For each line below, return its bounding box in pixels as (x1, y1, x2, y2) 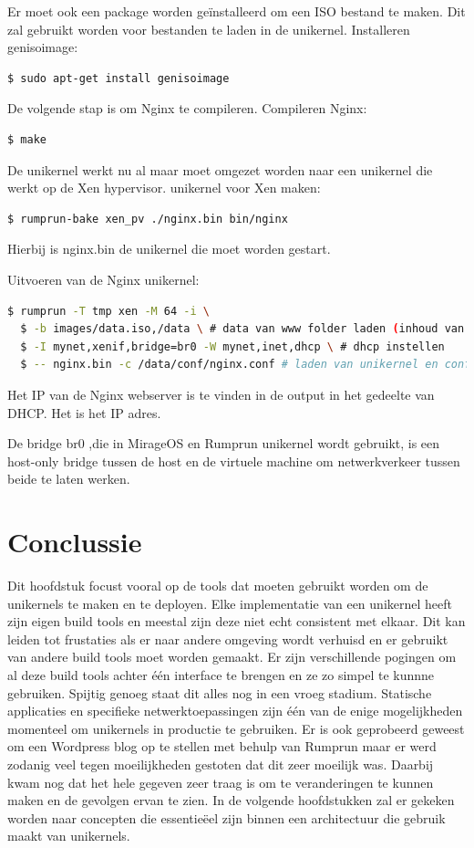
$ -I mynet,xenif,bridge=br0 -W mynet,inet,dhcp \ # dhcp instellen (20, 340, 445, 353)
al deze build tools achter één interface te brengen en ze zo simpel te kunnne (7, 665, 435, 684)
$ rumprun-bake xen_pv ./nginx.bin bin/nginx (7, 212, 288, 225)
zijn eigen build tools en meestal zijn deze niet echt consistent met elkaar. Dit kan (7, 612, 466, 631)
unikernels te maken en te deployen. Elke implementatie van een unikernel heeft (7, 593, 452, 612)
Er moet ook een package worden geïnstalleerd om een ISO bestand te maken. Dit (7, 2, 466, 20)
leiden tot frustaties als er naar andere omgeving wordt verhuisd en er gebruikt (7, 629, 448, 648)
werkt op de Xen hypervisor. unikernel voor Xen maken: (7, 178, 321, 197)
